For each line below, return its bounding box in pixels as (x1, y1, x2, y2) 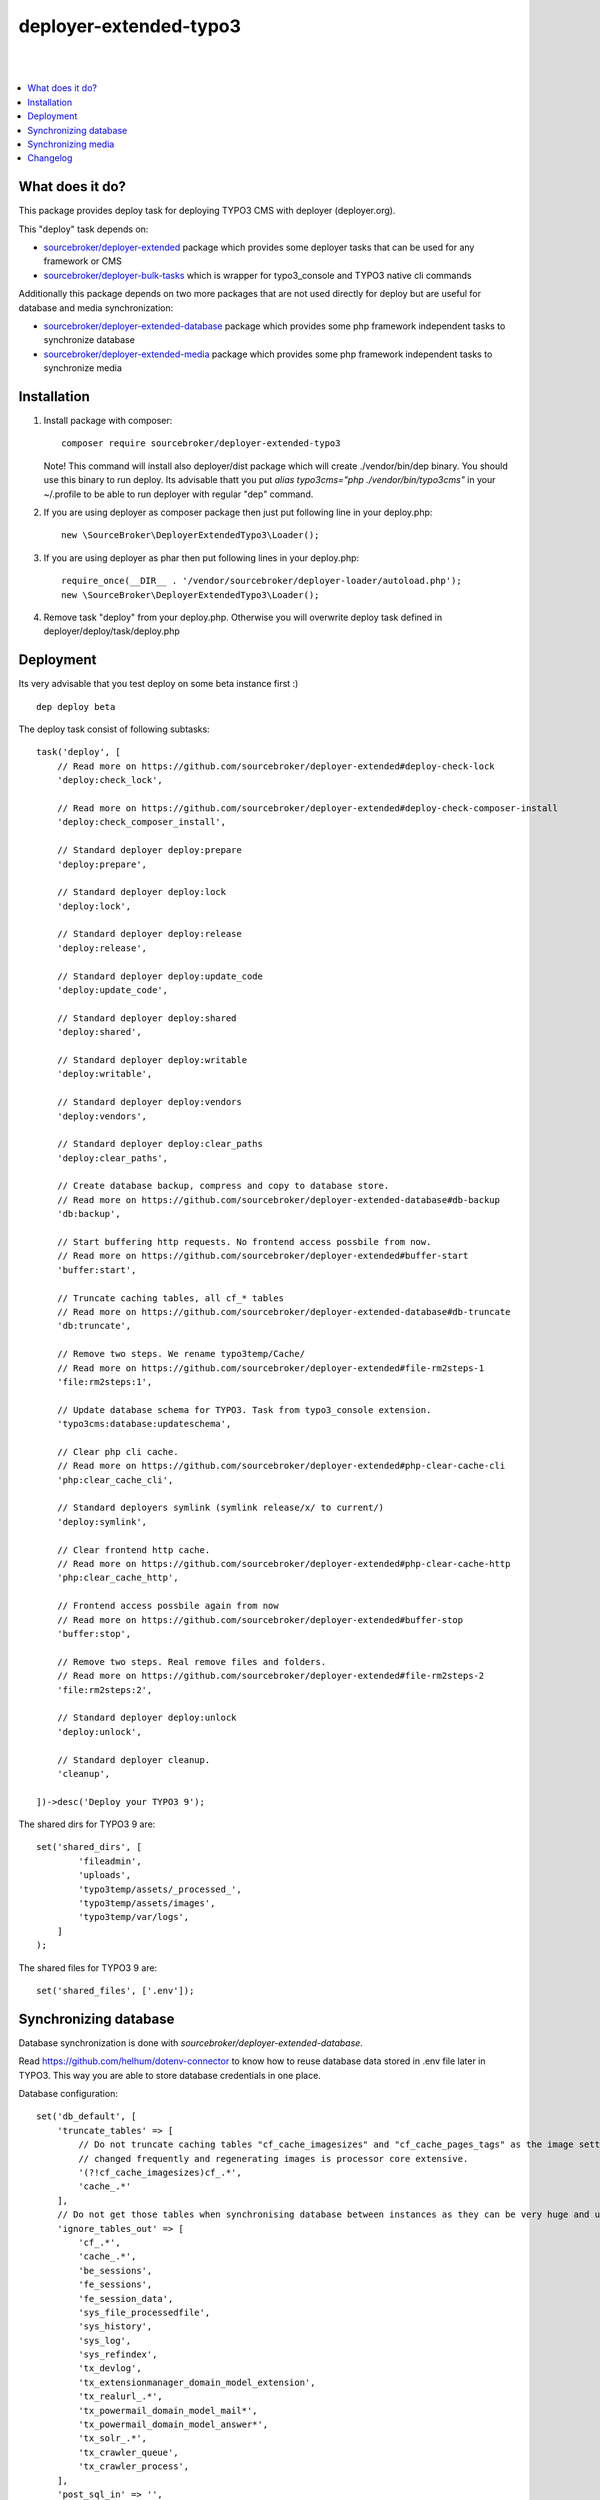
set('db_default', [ (36, 2111, 137, 2122)
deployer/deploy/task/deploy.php (43, 625, 180, 637)
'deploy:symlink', (56, 1516, 148, 1527)
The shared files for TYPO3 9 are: (18, 1961, 158, 1974)
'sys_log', (78, 2335, 132, 2346)
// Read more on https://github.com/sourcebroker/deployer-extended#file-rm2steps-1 (56, 1362, 485, 1374)
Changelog (27, 152, 73, 164)
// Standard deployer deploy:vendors (56, 1096, 242, 1108)
